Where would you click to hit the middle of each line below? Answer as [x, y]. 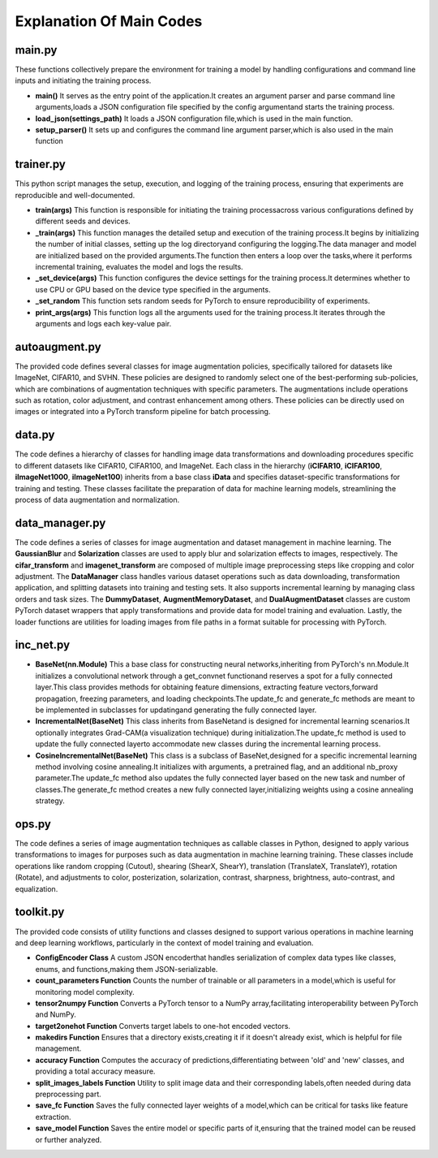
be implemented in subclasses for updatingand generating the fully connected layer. [176, 710]
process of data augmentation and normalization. [97, 499]
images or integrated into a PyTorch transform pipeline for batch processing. [143, 412]
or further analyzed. [69, 1139]
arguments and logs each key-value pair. [103, 324]
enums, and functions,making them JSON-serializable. [127, 969]
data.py [35, 435]
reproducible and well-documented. [75, 195]
